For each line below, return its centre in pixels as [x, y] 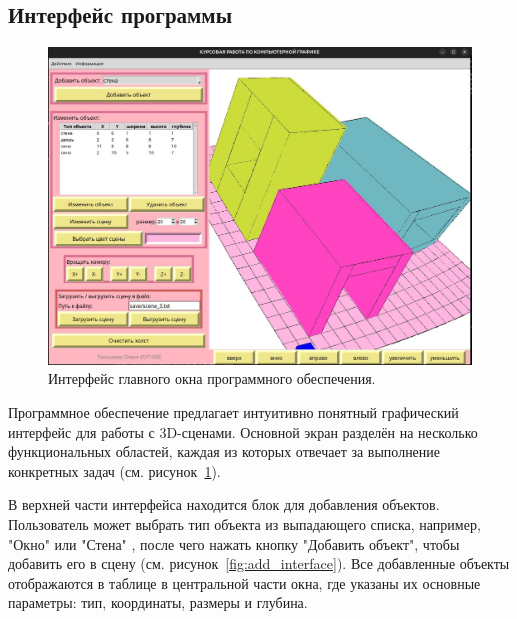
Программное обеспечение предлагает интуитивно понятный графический [233, 411]
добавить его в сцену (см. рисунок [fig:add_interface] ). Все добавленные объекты [259, 563]
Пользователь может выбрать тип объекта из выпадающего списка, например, [244, 523]
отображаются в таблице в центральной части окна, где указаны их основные [244, 582]
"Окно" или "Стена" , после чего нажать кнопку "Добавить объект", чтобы [234, 543]
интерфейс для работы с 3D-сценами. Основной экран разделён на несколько [243, 431]
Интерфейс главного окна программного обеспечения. [212, 378]
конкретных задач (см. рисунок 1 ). [114, 470]
